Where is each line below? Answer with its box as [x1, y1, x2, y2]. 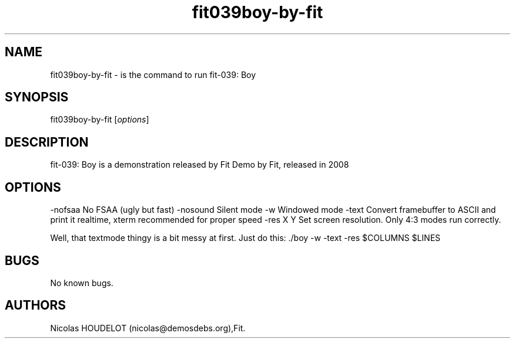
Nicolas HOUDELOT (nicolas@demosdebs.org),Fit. [50, 322, 246, 333]
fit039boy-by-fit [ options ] [50, 114, 149, 125]
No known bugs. [50, 277, 113, 288]
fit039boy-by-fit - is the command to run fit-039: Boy [50, 69, 256, 80]
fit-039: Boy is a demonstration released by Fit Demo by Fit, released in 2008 [50, 159, 349, 170]
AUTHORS [5, 298, 66, 313]
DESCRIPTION [5, 134, 89, 150]
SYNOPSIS [5, 90, 69, 105]
